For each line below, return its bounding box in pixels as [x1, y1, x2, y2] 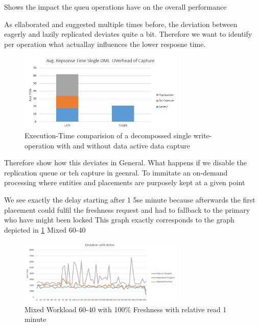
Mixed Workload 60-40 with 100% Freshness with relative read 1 [25, 304, 227, 314]
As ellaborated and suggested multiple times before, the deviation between [4, 18, 238, 29]
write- [193, 130, 212, 141]
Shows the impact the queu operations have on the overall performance [4, 2, 227, 12]
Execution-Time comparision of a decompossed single [25, 130, 192, 141]
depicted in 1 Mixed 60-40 [4, 224, 86, 235]
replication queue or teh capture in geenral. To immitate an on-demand [4, 167, 228, 178]
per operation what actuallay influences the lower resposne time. [4, 38, 206, 49]
